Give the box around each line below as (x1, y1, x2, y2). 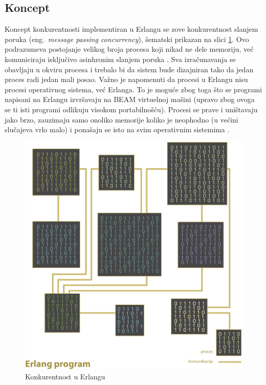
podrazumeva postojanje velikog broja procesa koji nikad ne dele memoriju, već (5, 44, 254, 54)
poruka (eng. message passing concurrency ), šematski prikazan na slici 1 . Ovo (5, 33, 249, 44)
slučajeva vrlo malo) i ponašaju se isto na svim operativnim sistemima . (5, 124, 230, 135)
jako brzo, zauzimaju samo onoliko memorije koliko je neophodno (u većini (5, 114, 238, 125)
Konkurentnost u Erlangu (25, 371, 105, 381)
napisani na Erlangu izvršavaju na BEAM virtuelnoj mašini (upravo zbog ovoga (5, 94, 255, 105)
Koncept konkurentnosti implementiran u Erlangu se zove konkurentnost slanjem (5, 24, 258, 34)
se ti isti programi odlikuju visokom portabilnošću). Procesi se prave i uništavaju (5, 104, 258, 114)
